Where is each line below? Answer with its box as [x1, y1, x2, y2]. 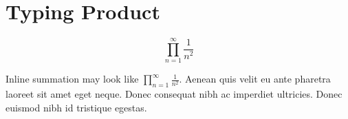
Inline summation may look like [6, 72, 139, 86]
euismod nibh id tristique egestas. [6, 100, 147, 114]
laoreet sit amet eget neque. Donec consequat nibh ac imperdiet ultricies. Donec [6, 87, 342, 101]
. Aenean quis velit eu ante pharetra [179, 72, 331, 86]
